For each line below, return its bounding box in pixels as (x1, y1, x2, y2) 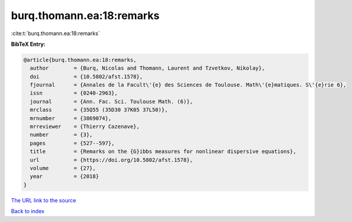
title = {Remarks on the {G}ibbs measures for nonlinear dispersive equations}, (30, 148, 297, 155)
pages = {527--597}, (30, 140, 115, 146)
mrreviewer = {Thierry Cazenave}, (30, 123, 140, 130)
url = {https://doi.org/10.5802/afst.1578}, (30, 157, 193, 163)
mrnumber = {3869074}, (30, 115, 112, 121)
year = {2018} (30, 173, 99, 180)
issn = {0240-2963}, (30, 90, 118, 96)
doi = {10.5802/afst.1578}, (30, 73, 143, 80)
